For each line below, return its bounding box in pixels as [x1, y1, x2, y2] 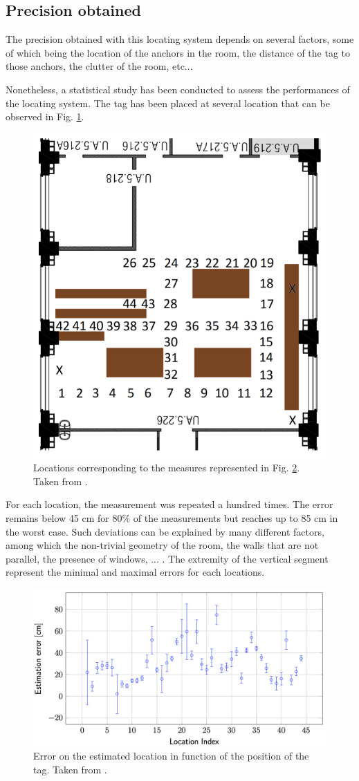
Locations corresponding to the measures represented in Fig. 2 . [33, 460, 300, 475]
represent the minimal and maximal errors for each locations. [6, 565, 265, 579]
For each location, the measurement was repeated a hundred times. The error [6, 497, 333, 511]
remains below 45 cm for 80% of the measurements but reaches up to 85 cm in [6, 511, 338, 525]
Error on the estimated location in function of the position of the [33, 749, 309, 763]
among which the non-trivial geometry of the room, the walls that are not [6, 538, 319, 552]
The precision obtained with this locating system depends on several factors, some [6, 32, 354, 46]
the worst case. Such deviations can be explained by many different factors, [6, 524, 324, 538]
